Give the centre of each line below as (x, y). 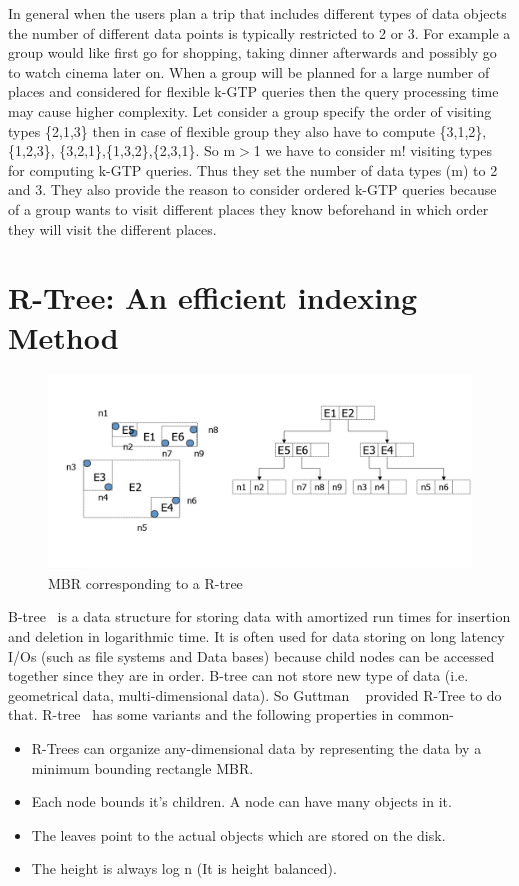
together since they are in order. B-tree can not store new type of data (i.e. (238, 675)
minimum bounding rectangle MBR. (142, 767)
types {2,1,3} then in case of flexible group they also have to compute (221, 130)
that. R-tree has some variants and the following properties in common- (231, 714)
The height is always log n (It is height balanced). (184, 868)
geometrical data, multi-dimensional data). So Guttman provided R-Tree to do (255, 694)
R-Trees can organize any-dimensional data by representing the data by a (256, 747)
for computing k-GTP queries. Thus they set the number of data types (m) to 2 (253, 169)
